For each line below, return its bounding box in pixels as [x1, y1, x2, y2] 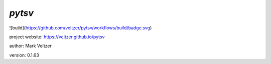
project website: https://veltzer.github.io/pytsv [9, 34, 105, 40]
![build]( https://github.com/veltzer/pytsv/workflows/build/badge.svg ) [9, 25, 152, 31]
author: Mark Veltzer [9, 43, 52, 49]
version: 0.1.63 [9, 52, 40, 58]
